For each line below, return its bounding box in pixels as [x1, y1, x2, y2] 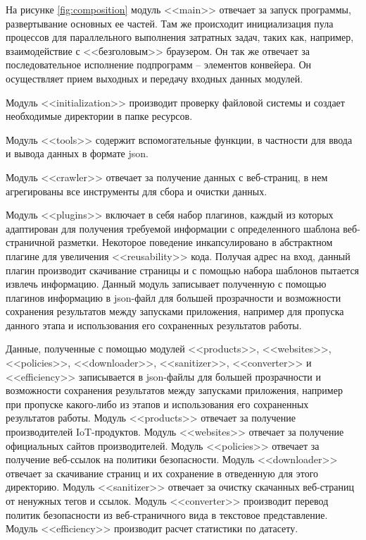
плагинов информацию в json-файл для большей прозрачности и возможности [6, 290, 341, 305]
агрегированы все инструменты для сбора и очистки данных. [6, 183, 267, 198]
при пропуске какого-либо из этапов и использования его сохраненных [6, 396, 309, 411]
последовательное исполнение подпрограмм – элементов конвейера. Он [6, 57, 312, 72]
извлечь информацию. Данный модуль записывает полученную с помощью [6, 276, 327, 291]
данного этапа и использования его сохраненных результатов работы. [6, 317, 302, 332]
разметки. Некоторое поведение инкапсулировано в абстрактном [58, 235, 333, 250]
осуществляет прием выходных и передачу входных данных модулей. [6, 70, 303, 85]
